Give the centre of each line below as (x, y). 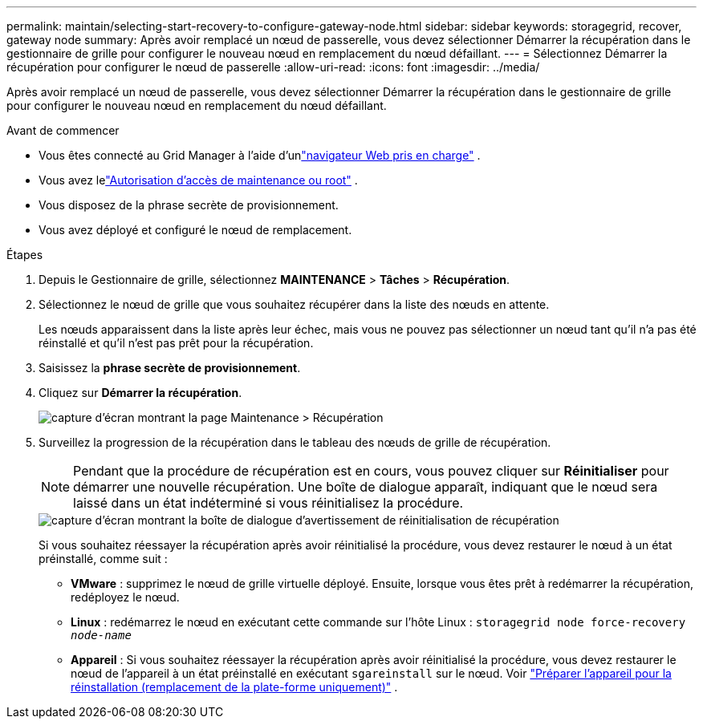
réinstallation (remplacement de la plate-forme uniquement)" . (234, 687)
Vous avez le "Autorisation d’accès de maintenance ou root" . (198, 180)
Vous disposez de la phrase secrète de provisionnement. (189, 205)
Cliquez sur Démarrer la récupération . (140, 393)
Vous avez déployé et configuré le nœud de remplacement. (195, 230)
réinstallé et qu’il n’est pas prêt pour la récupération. (176, 343)
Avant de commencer (63, 130)
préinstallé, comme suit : (103, 559)
